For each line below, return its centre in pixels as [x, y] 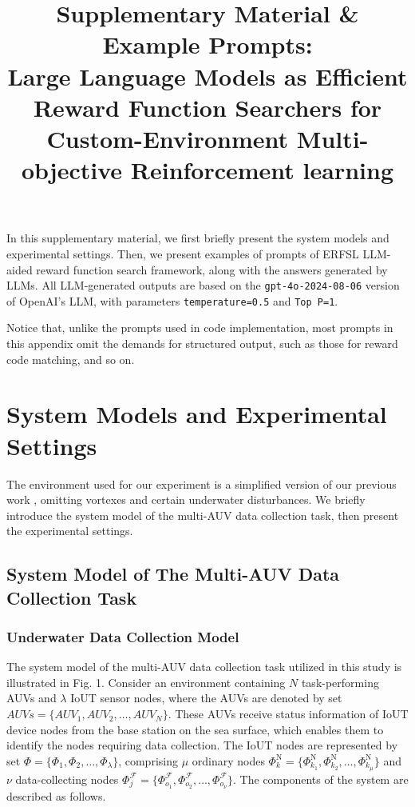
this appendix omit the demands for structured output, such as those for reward [202, 343]
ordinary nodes [228, 760]
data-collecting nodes [67, 779]
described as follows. [56, 795]
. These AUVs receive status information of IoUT [288, 714]
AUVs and [32, 698]
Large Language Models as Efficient [207, 76]
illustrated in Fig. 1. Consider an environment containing [146, 682]
